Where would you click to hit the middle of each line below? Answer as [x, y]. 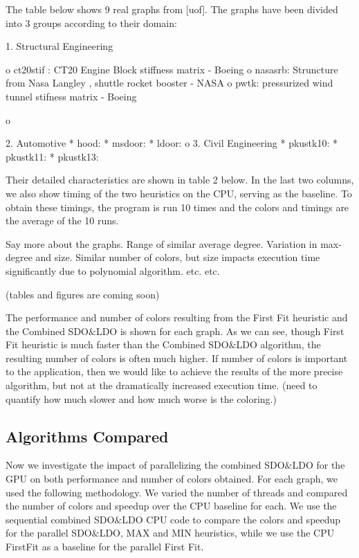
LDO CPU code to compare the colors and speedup [231, 519]
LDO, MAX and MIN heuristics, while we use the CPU [217, 533]
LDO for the [319, 465]
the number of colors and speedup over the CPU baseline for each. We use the [171, 506]
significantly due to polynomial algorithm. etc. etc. [113, 270]
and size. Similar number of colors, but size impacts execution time [178, 257]
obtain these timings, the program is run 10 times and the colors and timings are [177, 207]
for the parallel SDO [49, 533]
